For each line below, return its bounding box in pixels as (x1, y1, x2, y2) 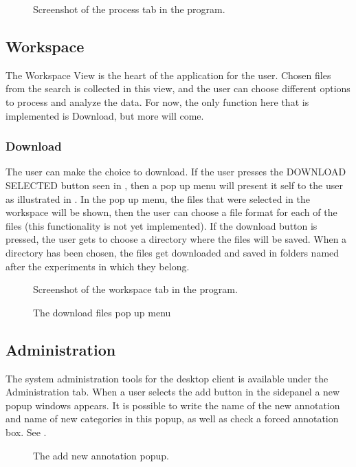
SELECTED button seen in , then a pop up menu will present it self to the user (5, 177, 343, 192)
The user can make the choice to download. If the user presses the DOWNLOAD (5, 164, 346, 179)
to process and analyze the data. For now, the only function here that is (5, 94, 309, 109)
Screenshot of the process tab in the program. (33, 2, 225, 16)
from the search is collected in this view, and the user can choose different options (5, 81, 351, 96)
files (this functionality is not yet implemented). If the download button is (5, 218, 318, 232)
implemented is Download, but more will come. (5, 108, 204, 122)
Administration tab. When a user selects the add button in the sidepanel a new (5, 384, 340, 399)
